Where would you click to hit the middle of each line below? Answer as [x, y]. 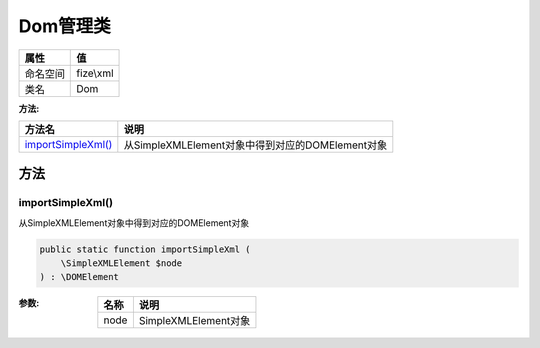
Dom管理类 [64, 26]
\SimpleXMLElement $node [121, 263]
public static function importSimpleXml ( [145, 249]
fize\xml [95, 73]
